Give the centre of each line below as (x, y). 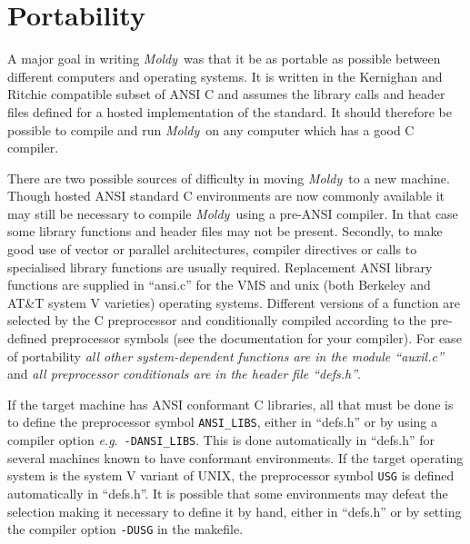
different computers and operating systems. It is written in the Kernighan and (225, 76)
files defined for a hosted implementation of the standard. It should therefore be (230, 111)
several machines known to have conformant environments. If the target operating (235, 457)
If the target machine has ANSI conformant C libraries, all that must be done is (230, 404)
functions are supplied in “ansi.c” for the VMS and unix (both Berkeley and (219, 285)
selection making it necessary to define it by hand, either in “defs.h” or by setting (235, 511)
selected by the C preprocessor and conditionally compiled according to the (217, 320)
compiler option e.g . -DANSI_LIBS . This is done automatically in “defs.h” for (221, 440)
